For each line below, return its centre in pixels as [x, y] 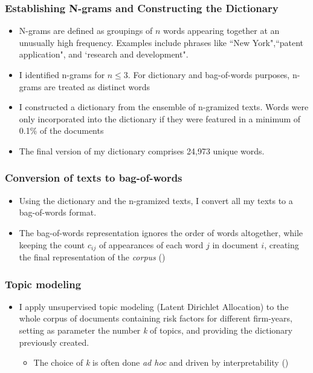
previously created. [54, 342]
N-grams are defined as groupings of [86, 31]
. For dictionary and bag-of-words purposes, [209, 74]
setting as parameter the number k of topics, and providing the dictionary [156, 330]
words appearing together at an [221, 31]
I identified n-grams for [62, 74]
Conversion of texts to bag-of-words [94, 178]
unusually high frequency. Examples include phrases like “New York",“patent [161, 42]
